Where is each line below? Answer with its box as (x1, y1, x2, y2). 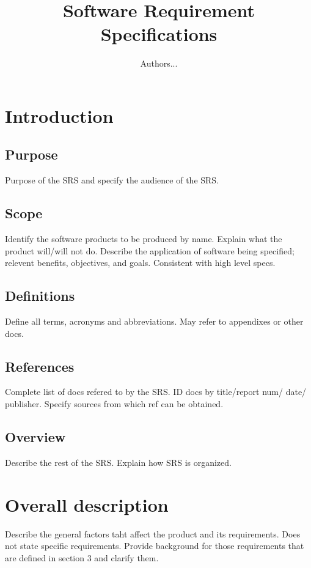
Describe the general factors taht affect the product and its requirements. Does (5, 527, 301, 540)
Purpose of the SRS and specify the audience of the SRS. (5, 174, 219, 186)
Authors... (140, 57, 178, 70)
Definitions (5, 286, 75, 305)
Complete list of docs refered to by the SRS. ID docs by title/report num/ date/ (5, 385, 307, 398)
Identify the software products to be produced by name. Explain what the (5, 232, 282, 245)
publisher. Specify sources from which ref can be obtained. (5, 397, 224, 410)
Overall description (5, 492, 169, 517)
